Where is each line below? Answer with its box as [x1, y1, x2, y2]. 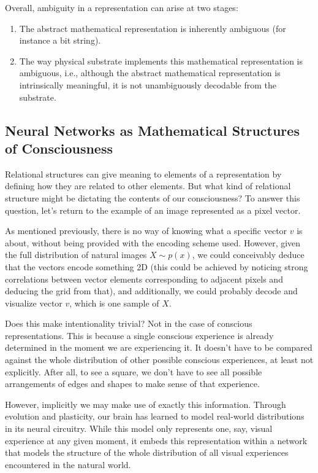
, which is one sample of [69, 296, 159, 309]
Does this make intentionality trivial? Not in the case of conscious [5, 317, 252, 330]
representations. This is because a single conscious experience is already [5, 329, 274, 342]
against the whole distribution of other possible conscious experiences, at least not [5, 353, 314, 366]
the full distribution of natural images [5, 248, 147, 261]
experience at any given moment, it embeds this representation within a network [5, 434, 308, 447]
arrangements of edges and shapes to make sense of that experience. [5, 377, 260, 390]
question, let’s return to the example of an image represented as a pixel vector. [5, 203, 301, 216]
